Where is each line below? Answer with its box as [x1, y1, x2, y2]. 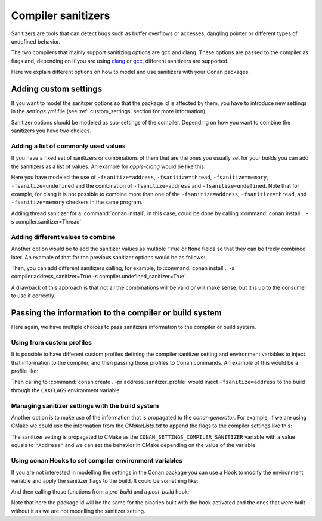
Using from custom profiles [11, 338, 92, 346]
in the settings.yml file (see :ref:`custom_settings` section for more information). [11, 108, 207, 115]
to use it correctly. [11, 292, 56, 299]
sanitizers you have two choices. [11, 127, 92, 134]
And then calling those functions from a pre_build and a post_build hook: [11, 488, 190, 495]
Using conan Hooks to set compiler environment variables [11, 456, 183, 464]
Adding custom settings [11, 83, 103, 94]
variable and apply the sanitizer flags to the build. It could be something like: [11, 477, 199, 484]
